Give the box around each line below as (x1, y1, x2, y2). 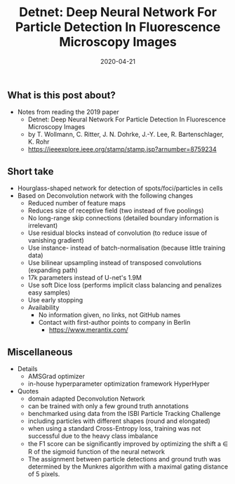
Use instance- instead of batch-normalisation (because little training (27, 243, 226, 253)
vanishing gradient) (27, 236, 84, 245)
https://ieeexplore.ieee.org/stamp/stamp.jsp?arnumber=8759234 (27, 145, 217, 154)
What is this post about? (7, 89, 116, 101)
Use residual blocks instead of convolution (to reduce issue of (27, 229, 208, 237)
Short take (7, 166, 54, 177)
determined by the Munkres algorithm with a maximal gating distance (27, 462, 229, 471)
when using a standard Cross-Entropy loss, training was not (27, 424, 201, 432)
